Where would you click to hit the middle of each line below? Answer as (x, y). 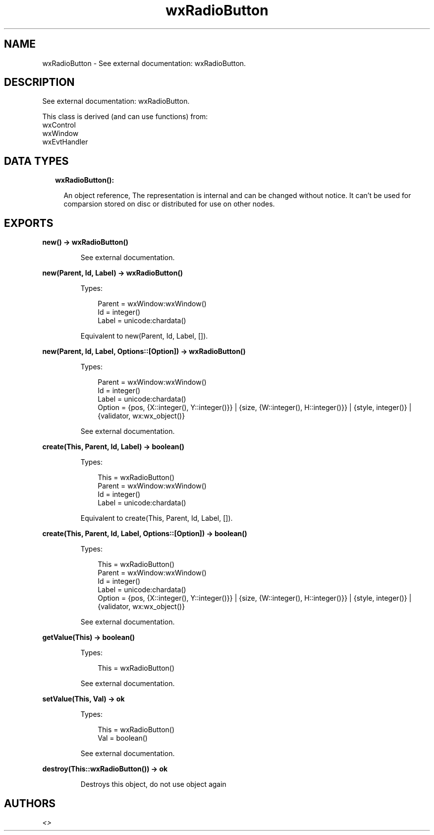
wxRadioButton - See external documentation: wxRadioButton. (144, 63)
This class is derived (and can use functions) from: (125, 117)
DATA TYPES (36, 161)
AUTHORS (30, 803)
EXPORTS (29, 223)
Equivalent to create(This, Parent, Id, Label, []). (157, 518)
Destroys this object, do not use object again (153, 784)
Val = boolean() (123, 738)
